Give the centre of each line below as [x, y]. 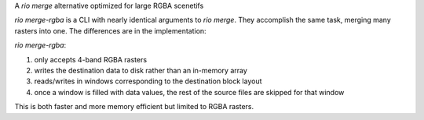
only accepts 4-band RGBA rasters [91, 59]
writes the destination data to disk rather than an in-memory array [141, 70]
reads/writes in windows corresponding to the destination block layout [148, 81]
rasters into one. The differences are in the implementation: [111, 30]
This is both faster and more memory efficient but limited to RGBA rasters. [134, 107]
